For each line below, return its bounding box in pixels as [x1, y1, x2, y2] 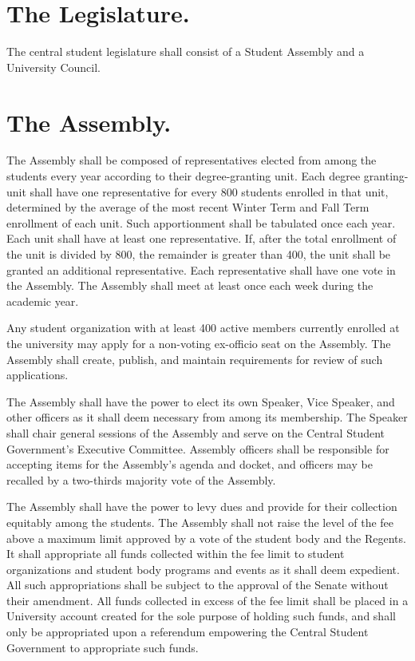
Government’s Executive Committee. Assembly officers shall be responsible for [6, 440, 389, 457]
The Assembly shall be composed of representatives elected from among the [6, 152, 377, 168]
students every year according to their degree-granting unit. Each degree [6, 168, 361, 184]
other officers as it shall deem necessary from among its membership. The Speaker [6, 409, 408, 425]
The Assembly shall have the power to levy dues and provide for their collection [6, 498, 397, 515]
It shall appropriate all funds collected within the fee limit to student [6, 545, 345, 562]
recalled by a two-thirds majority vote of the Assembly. [6, 471, 276, 488]
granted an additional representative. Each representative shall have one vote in [6, 261, 396, 278]
